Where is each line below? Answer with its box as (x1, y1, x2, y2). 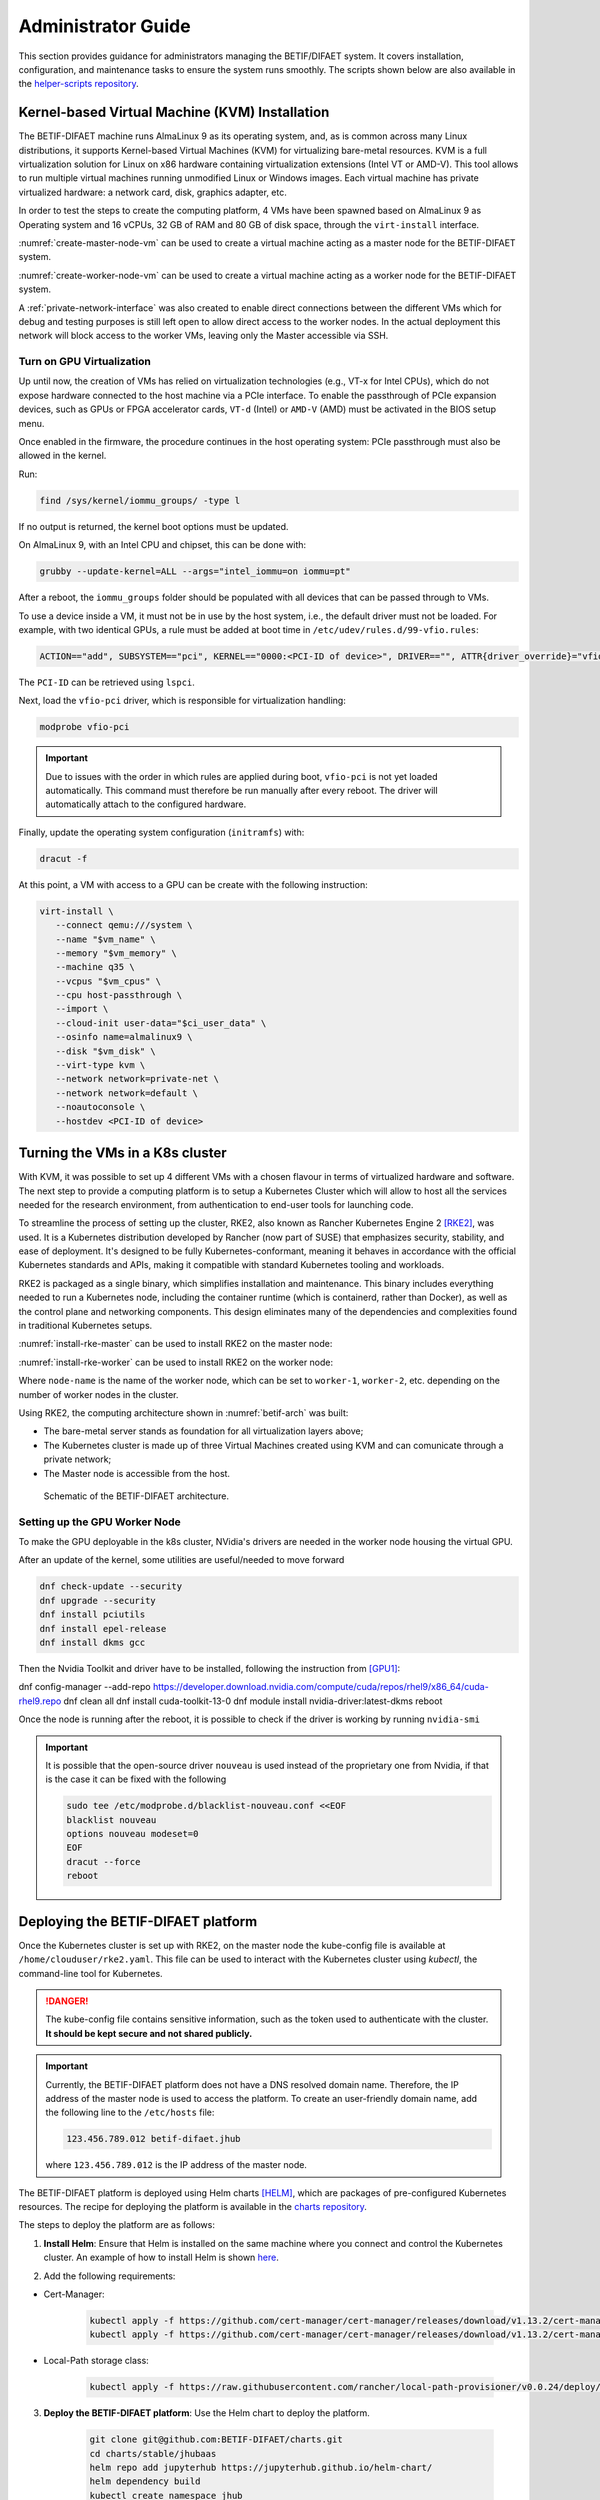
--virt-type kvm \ (55, 1060, 146, 1071)
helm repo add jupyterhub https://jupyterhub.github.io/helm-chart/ (89, 2462, 433, 2474)
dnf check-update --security (39, 1581, 183, 1592)
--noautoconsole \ (55, 1101, 146, 1113)
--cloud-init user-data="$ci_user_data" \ (55, 1017, 267, 1029)
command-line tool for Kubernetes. (18, 1967, 164, 1979)
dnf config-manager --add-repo (18, 1681, 151, 1693)
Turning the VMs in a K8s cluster (18, 1145, 227, 1162)
